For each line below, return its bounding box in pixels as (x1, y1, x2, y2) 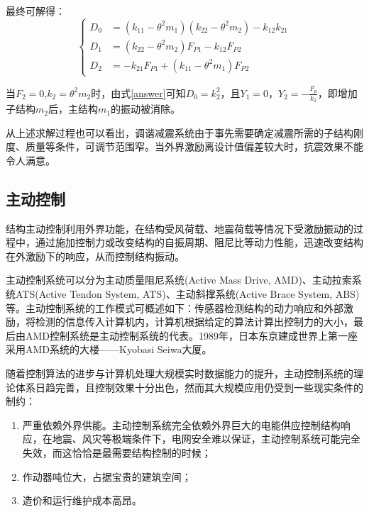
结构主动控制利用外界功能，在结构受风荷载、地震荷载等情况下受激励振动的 (6, 221, 353, 235)
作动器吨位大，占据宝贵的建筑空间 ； (22, 469, 192, 484)
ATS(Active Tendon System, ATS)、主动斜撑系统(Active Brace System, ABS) (15, 286, 360, 301)
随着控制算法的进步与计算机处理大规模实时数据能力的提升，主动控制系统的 (6, 366, 353, 381)
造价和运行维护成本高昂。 (22, 493, 142, 508)
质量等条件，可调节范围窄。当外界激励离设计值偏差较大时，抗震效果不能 (25, 139, 363, 154)
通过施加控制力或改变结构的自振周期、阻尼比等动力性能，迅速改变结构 (35, 235, 363, 250)
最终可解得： (6, 4, 65, 18)
